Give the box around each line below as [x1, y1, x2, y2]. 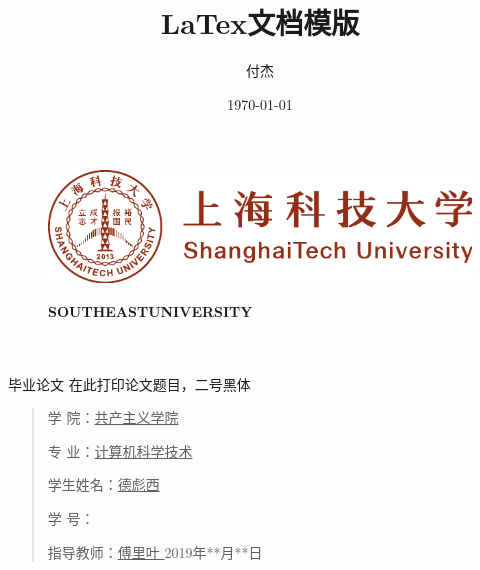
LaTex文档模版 [160, 2, 360, 43]
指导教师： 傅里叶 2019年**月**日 [47, 541, 263, 562]
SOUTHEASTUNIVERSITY [48, 300, 253, 321]
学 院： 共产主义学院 [47, 407, 179, 428]
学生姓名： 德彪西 [47, 474, 160, 495]
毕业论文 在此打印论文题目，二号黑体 [8, 373, 251, 394]
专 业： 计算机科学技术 [47, 440, 193, 461]
